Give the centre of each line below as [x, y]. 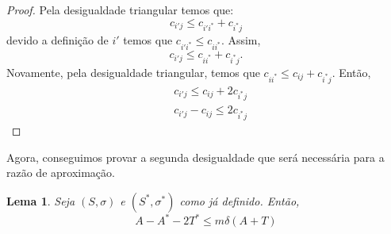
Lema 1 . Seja [41, 200]
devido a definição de [57, 40]
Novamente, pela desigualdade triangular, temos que [133, 72]
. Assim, [241, 40]
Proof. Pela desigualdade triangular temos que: [120, 10]
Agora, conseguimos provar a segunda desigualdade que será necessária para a [195, 157]
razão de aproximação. [61, 173]
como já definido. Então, [240, 200]
